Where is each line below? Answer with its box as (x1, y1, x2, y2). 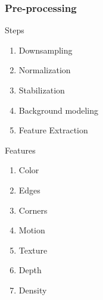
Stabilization (18, 84, 65, 96)
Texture (18, 243, 48, 256)
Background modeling (18, 104, 99, 116)
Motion (18, 224, 45, 236)
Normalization (18, 64, 71, 76)
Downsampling (18, 43, 73, 56)
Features (5, 143, 36, 156)
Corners (18, 204, 48, 216)
